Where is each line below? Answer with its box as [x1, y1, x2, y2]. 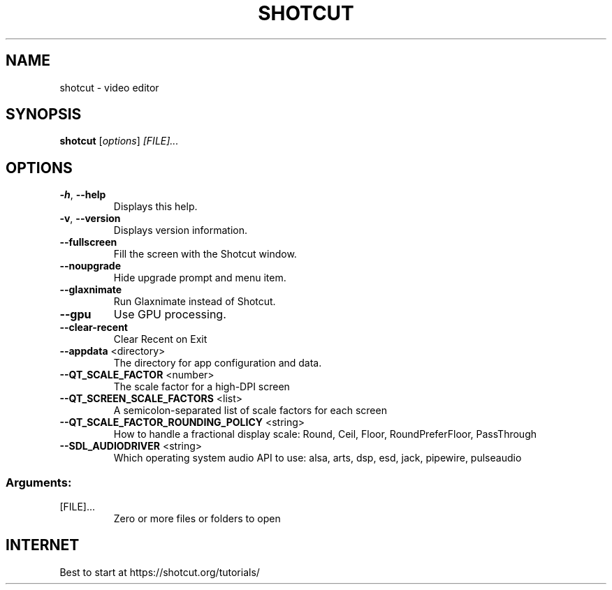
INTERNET [6, 536, 80, 554]
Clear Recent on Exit [113, 333, 207, 346]
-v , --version [59, 212, 121, 225]
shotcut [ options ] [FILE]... [59, 135, 179, 147]
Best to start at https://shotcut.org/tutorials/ [59, 566, 260, 578]
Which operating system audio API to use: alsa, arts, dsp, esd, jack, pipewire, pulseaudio [113, 452, 522, 464]
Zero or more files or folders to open [113, 512, 281, 525]
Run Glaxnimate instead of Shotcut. [113, 295, 276, 308]
